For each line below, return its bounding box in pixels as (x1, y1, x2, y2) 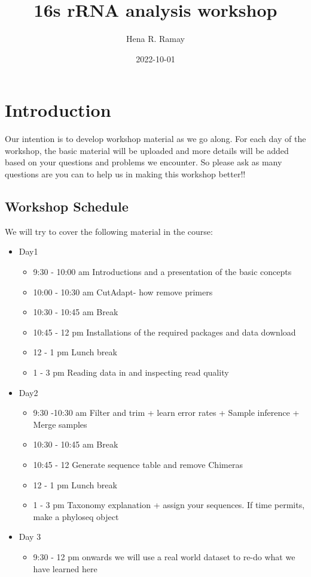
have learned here (33, 562, 97, 575)
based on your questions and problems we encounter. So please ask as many (5, 156, 282, 168)
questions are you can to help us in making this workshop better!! (5, 168, 246, 180)
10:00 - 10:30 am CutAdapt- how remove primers (33, 285, 213, 298)
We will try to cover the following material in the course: (5, 225, 213, 237)
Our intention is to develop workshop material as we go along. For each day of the (5, 132, 306, 145)
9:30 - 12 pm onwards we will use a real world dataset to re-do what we (33, 550, 295, 563)
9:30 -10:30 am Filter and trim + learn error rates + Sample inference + (33, 406, 300, 419)
